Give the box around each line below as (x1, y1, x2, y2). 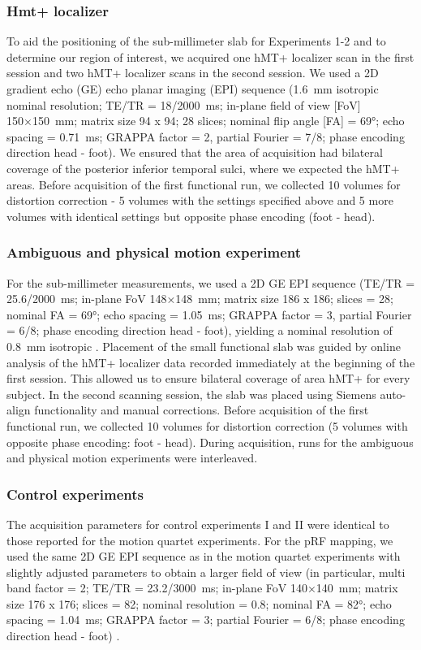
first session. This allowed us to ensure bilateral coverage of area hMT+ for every (6, 370, 410, 387)
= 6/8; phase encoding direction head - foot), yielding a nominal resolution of (6, 322, 393, 339)
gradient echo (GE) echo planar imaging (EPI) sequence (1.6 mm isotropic (6, 80, 379, 97)
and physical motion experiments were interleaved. (6, 449, 258, 466)
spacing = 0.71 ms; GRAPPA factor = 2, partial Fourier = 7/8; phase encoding (6, 128, 405, 145)
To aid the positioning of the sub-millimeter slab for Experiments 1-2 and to (6, 32, 386, 50)
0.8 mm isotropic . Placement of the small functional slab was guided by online (6, 337, 401, 354)
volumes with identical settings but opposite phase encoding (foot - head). (6, 207, 376, 224)
